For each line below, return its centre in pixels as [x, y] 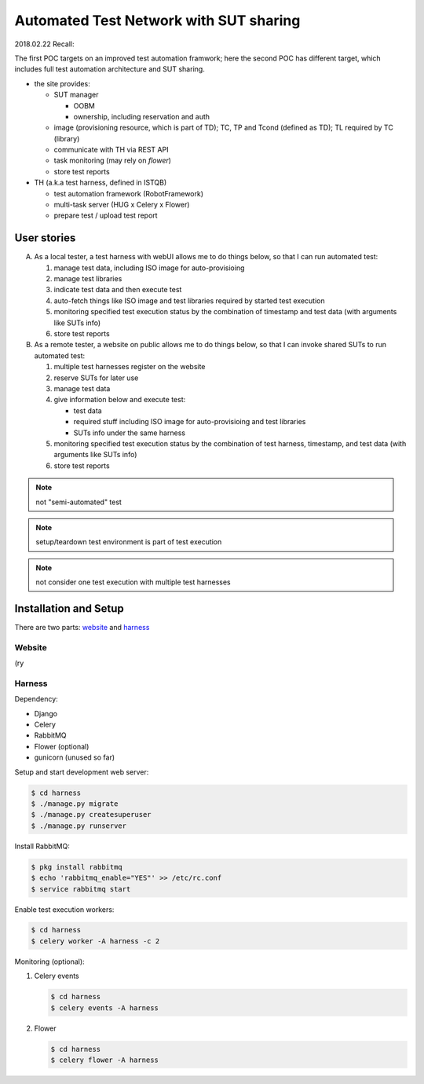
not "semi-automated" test [79, 502]
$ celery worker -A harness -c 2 [95, 941]
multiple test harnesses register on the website [130, 367]
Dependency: [36, 699]
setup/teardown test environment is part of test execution [129, 542]
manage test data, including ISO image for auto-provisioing [149, 268]
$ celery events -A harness [104, 1008]
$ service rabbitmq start [81, 889]
